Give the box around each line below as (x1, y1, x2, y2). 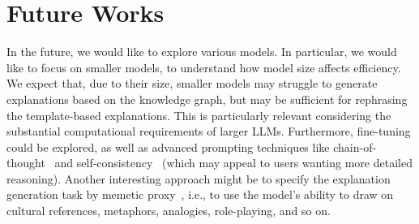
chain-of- (333, 138, 377, 155)
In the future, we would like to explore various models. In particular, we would (6, 43, 397, 60)
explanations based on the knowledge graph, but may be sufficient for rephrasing (6, 90, 408, 107)
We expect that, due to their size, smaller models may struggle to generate (6, 75, 378, 92)
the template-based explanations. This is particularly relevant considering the (6, 106, 391, 123)
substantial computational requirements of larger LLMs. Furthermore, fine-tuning (6, 123, 411, 140)
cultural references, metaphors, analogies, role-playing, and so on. (6, 202, 331, 219)
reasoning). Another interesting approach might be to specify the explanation (6, 170, 391, 187)
